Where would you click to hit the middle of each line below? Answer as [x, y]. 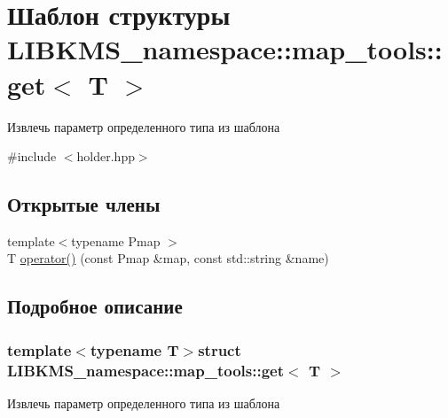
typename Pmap [116, 240]
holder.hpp [106, 156]
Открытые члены [84, 204]
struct [220, 349]
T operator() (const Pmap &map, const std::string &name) [168, 258]
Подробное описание [95, 306]
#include [32, 156]
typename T [134, 349]
